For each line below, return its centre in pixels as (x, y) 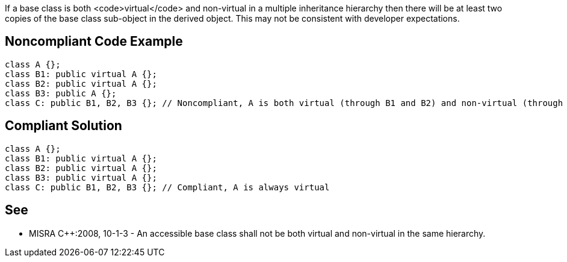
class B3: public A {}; (61, 93)
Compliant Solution (64, 126)
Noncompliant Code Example (94, 42)
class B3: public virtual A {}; (81, 177)
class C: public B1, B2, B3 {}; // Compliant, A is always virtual (167, 187)
